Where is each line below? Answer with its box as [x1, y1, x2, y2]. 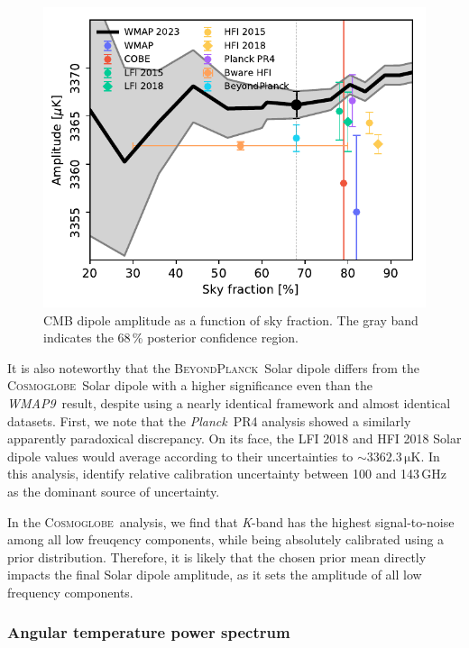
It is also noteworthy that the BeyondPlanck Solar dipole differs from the [7, 358, 419, 377]
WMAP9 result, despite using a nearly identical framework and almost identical [7, 394, 451, 413]
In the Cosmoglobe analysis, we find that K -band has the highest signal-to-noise [7, 512, 455, 531]
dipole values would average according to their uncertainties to [7, 446, 354, 465]
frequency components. [7, 582, 133, 601]
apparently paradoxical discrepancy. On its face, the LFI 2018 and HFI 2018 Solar [7, 429, 462, 448]
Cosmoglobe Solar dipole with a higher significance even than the [7, 376, 372, 395]
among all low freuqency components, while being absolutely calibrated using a [7, 530, 445, 549]
